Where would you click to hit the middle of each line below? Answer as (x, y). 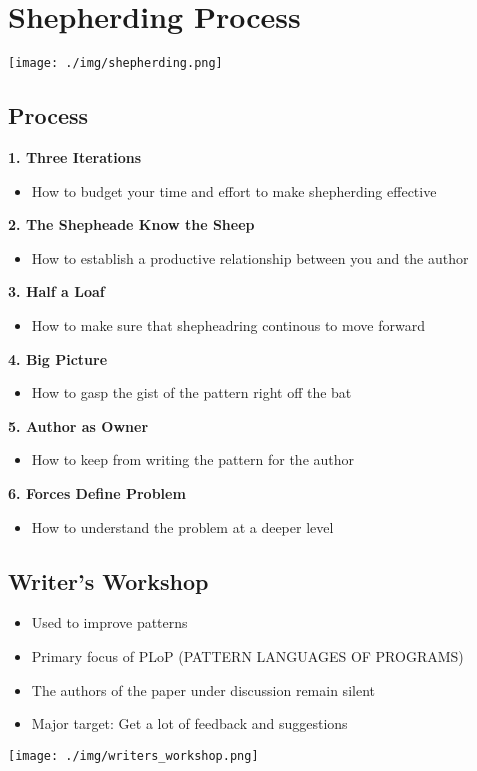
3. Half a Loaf (56, 291)
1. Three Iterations (75, 156)
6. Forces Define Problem (97, 492)
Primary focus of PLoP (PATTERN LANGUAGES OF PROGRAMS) (247, 655)
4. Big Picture (58, 358)
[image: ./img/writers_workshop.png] (133, 755)
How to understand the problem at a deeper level (182, 526)
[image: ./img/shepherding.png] (115, 63)
